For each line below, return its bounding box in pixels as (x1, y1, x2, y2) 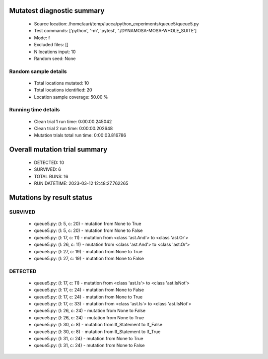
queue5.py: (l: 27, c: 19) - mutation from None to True (34, 248, 142, 254)
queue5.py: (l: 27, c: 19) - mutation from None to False (34, 255, 144, 261)
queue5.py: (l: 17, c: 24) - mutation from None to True (34, 293, 143, 300)
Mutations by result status (9, 193, 93, 202)
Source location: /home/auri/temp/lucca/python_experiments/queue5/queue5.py (34, 21, 199, 27)
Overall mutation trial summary (9, 145, 108, 154)
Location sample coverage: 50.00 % (34, 94, 108, 100)
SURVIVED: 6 (34, 166, 62, 172)
